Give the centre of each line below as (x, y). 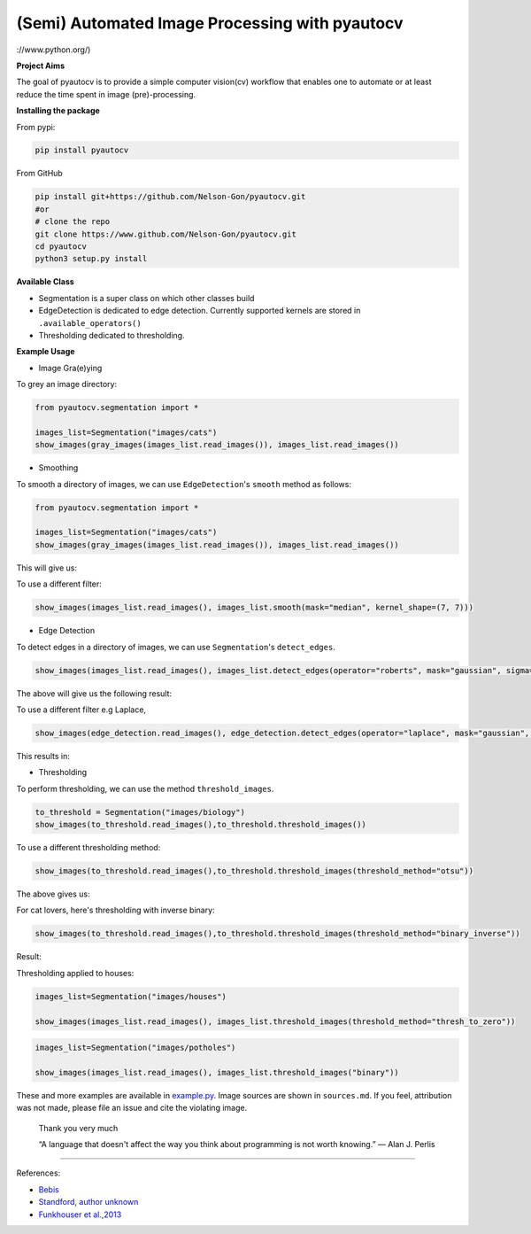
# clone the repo (73, 222)
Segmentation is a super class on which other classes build (146, 298)
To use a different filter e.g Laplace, (81, 710)
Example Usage (46, 352)
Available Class (45, 282)
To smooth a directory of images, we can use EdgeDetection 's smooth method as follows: (184, 484)
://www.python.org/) (54, 50)
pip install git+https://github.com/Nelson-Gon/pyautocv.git (170, 197)
